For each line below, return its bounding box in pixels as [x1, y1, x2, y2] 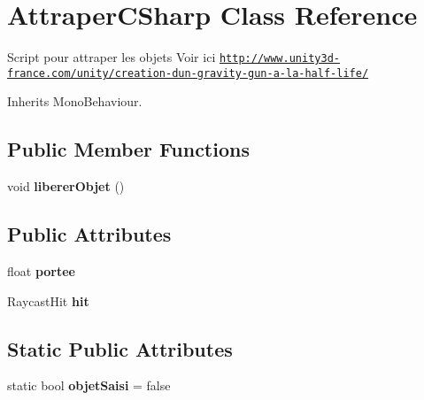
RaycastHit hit [7, 291, 89, 310]
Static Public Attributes [7, 335, 233, 362]
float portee [7, 262, 76, 281]
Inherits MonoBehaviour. [7, 92, 143, 111]
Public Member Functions [7, 135, 250, 163]
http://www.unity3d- [219, 52, 340, 65]
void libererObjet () [7, 177, 125, 196]
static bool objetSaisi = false [7, 376, 171, 395]
